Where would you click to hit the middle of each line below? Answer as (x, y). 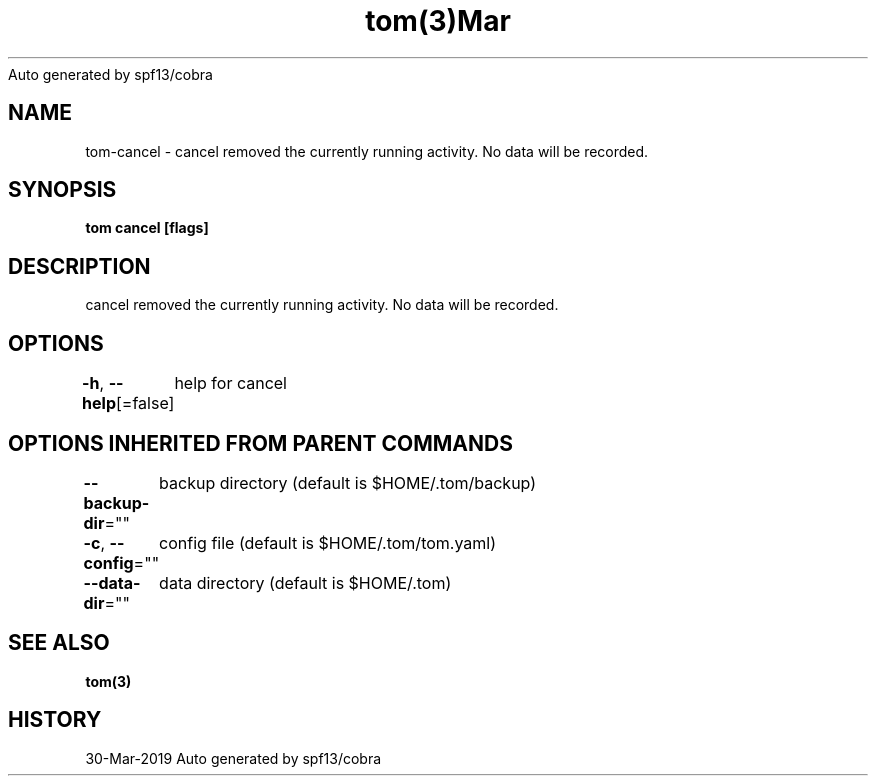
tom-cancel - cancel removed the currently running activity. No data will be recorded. (367, 151)
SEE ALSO (59, 643)
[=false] (145, 403)
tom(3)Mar (438, 21)
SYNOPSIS (62, 190)
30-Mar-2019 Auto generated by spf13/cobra (233, 758)
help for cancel (230, 383)
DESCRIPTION (79, 266)
